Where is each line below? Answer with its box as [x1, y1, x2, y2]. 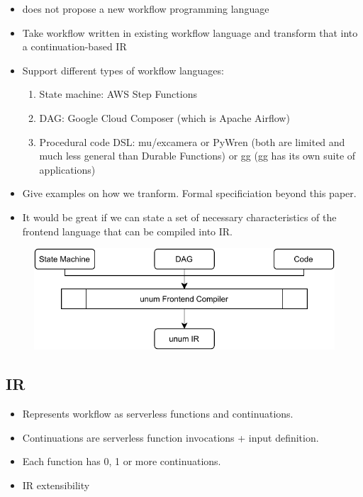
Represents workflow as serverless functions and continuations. [22, 406, 294, 420]
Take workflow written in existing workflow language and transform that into [22, 25, 358, 40]
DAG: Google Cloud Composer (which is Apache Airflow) [39, 110, 290, 125]
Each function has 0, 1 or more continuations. [22, 454, 221, 469]
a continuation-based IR [22, 39, 127, 54]
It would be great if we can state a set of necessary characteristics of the [22, 209, 337, 224]
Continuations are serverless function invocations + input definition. [22, 430, 319, 445]
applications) [39, 162, 96, 177]
